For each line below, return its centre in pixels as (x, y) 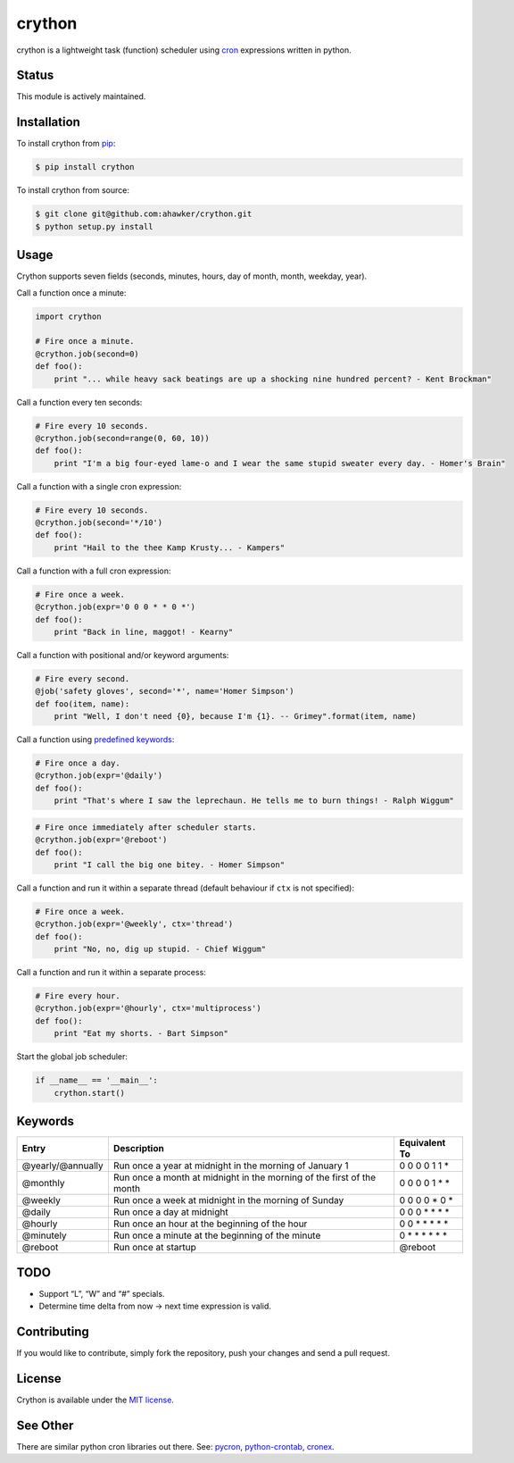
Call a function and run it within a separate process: (112, 973)
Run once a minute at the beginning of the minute (217, 1235)
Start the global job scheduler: (72, 1057)
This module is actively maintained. (81, 96)
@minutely (44, 1235)
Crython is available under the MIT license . (95, 1400)
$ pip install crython (85, 167)
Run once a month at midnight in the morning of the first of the (245, 1177)
